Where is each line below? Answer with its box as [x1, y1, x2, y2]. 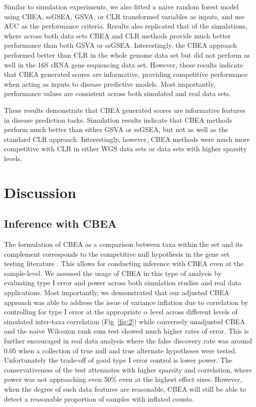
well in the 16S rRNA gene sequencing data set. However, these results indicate [4, 59, 243, 69]
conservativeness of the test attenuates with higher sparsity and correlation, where [4, 364, 252, 374]
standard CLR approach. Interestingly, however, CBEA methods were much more [4, 134, 250, 144]
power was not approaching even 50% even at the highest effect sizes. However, [4, 374, 242, 384]
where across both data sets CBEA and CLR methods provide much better [4, 30, 231, 40]
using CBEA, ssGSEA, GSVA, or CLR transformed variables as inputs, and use [4, 11, 245, 21]
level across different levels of [150, 306, 238, 317]
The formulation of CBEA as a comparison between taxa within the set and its [4, 239, 243, 249]
